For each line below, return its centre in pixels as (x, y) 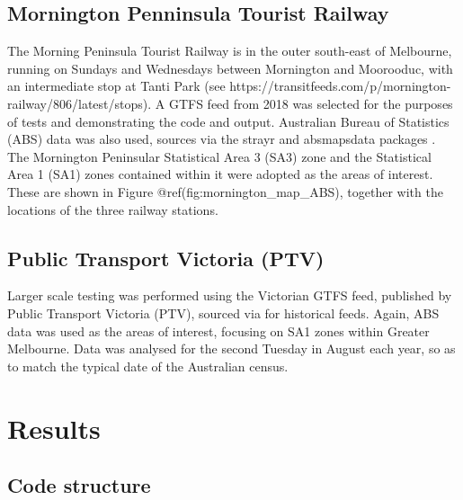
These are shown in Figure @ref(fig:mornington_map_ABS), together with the (225, 191)
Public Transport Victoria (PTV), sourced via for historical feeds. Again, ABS (223, 312)
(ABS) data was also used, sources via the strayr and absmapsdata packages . (222, 139)
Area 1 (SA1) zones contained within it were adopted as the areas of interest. (220, 174)
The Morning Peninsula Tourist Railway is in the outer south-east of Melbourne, (230, 51)
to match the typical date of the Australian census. (148, 366)
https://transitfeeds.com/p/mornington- (340, 86)
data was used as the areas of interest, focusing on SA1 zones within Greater (218, 330)
